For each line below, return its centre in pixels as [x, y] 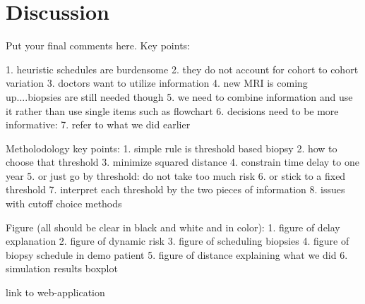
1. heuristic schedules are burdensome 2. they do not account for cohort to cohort [182, 69]
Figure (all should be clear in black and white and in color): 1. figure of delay [173, 227]
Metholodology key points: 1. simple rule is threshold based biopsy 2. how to [172, 148]
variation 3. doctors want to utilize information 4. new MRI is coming [157, 83]
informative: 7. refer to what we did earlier [98, 124]
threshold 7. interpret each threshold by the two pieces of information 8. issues [175, 189]
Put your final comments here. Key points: [98, 45]
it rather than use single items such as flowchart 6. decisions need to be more [172, 110]
